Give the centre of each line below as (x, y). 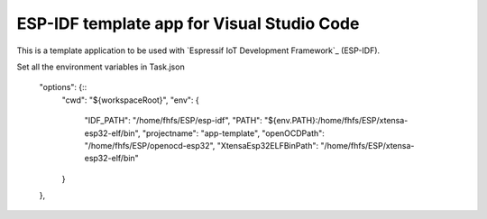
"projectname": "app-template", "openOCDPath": (233, 133)
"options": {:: (63, 87)
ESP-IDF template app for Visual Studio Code (188, 23)
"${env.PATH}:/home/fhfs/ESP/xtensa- (336, 121)
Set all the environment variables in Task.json (101, 67)
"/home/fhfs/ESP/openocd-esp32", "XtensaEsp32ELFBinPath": (202, 145)
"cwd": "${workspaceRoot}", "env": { (131, 100)
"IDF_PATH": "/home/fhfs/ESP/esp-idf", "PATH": (174, 121)
